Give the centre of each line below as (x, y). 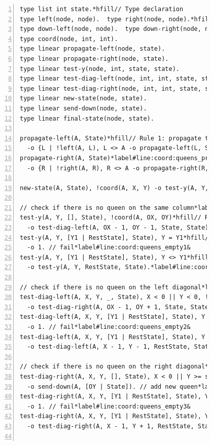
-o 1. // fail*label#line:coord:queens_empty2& (109, 327)
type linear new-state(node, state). (83, 99)
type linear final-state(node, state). (87, 118)
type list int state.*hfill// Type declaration (102, 9)
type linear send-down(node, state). (83, 108)
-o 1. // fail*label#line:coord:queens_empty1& (109, 248)
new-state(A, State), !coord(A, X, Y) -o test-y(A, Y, (114, 188)
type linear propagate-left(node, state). (93, 49)
